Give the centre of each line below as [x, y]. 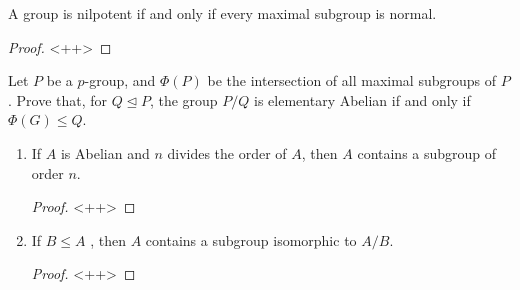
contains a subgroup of [427, 152]
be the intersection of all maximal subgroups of [351, 80]
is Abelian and [105, 152]
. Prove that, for [58, 99]
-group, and [120, 80]
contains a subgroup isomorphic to [251, 239]
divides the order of [227, 152]
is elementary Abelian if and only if [362, 99]
